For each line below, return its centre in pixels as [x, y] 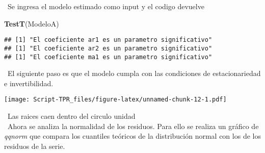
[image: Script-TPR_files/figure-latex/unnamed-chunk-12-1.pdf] [115, 100]
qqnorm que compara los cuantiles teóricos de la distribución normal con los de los [132, 136]
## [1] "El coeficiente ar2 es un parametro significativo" [108, 48]
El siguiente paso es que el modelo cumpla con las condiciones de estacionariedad [134, 73]
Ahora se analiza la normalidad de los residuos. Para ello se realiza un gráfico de [133, 126]
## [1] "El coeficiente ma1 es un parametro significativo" [108, 57]
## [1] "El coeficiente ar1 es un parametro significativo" [108, 40]
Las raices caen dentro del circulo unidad [71, 116]
